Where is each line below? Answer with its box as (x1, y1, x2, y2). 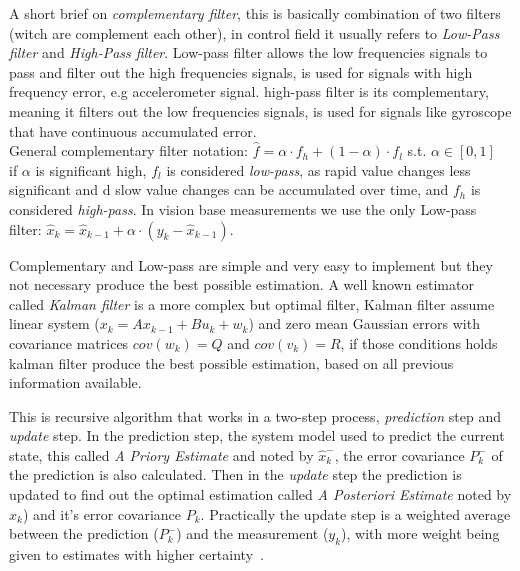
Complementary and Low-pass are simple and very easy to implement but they (9, 254, 493, 275)
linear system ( (9, 313, 100, 334)
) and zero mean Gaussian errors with (248, 313, 480, 334)
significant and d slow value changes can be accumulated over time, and (9, 179, 449, 200)
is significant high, (35, 159, 147, 180)
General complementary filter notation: (9, 140, 249, 161)
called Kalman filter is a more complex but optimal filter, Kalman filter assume (9, 293, 495, 314)
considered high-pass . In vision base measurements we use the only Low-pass (9, 198, 477, 219)
